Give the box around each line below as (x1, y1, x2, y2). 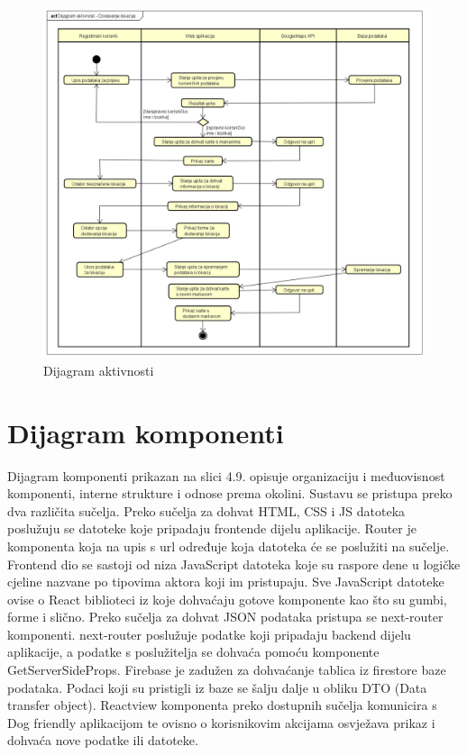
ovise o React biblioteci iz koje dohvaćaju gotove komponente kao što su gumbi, (7, 589, 447, 608)
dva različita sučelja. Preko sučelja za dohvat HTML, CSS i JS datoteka (7, 501, 406, 520)
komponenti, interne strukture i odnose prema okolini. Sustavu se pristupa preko (7, 484, 453, 503)
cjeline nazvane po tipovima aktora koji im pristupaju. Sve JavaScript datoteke (7, 572, 444, 591)
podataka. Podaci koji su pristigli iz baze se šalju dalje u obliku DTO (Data (7, 678, 427, 696)
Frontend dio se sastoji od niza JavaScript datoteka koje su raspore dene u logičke (7, 554, 461, 573)
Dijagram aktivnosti (43, 360, 154, 379)
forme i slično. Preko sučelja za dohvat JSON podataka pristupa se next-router (7, 607, 444, 626)
